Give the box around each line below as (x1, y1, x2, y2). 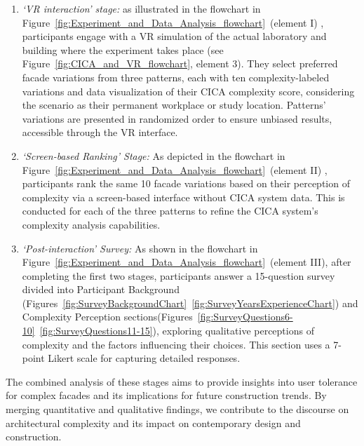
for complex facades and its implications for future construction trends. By (6, 388, 327, 403)
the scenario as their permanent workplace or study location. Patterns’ (22, 97, 326, 112)
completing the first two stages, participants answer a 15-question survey (22, 268, 335, 283)
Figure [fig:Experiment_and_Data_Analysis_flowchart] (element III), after (22, 255, 351, 269)
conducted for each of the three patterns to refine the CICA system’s (22, 203, 318, 218)
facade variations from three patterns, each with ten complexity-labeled (22, 69, 330, 84)
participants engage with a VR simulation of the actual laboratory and (22, 29, 327, 43)
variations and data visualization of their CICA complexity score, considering (22, 83, 355, 98)
